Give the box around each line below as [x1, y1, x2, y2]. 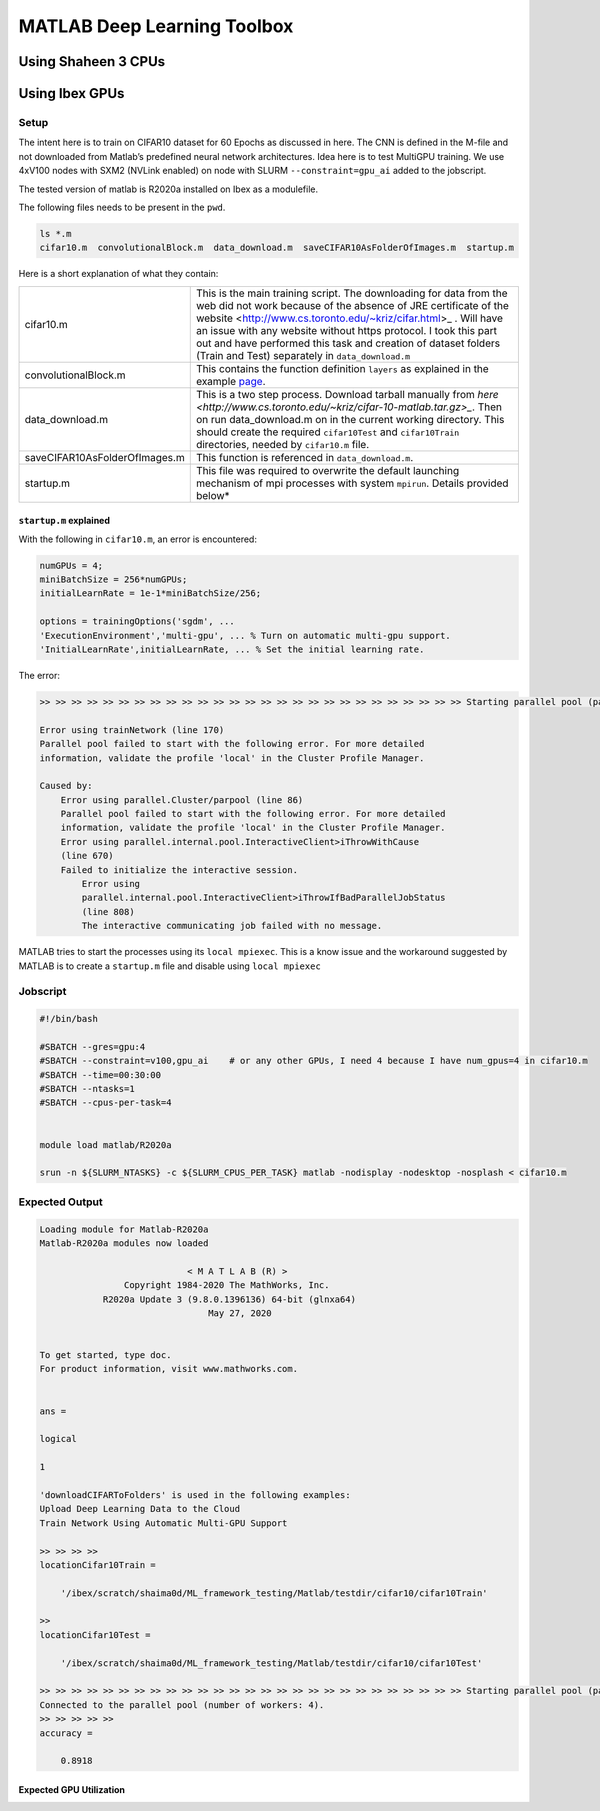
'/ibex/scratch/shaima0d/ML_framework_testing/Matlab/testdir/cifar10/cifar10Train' [60, 1587, 489, 1599]
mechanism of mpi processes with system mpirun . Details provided [195, 476, 509, 490]
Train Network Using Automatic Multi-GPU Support [39, 1517, 288, 1529]
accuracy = [39, 1727, 93, 1739]
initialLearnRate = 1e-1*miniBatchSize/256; [39, 588, 262, 599]
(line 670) [60, 850, 114, 862]
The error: [18, 669, 60, 681]
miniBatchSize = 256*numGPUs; [39, 574, 188, 585]
